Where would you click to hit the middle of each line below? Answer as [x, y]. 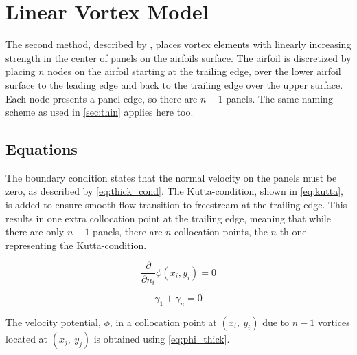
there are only [35, 232]
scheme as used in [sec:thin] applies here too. [100, 112]
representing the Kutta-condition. [76, 245]
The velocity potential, [53, 322]
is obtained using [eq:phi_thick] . [162, 338]
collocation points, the [221, 232]
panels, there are [128, 232]
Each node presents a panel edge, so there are [102, 98]
